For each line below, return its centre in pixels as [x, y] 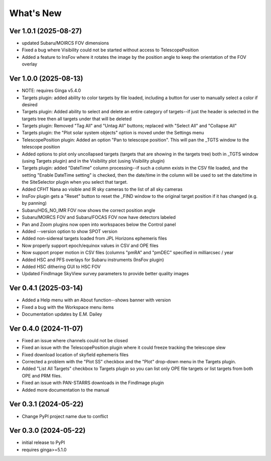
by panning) [34, 203]
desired [30, 104]
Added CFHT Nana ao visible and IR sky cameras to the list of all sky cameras [102, 189]
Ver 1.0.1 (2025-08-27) [46, 31]
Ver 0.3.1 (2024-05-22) [46, 404]
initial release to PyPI [43, 442]
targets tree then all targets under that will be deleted [77, 119]
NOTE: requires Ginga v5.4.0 [51, 91]
